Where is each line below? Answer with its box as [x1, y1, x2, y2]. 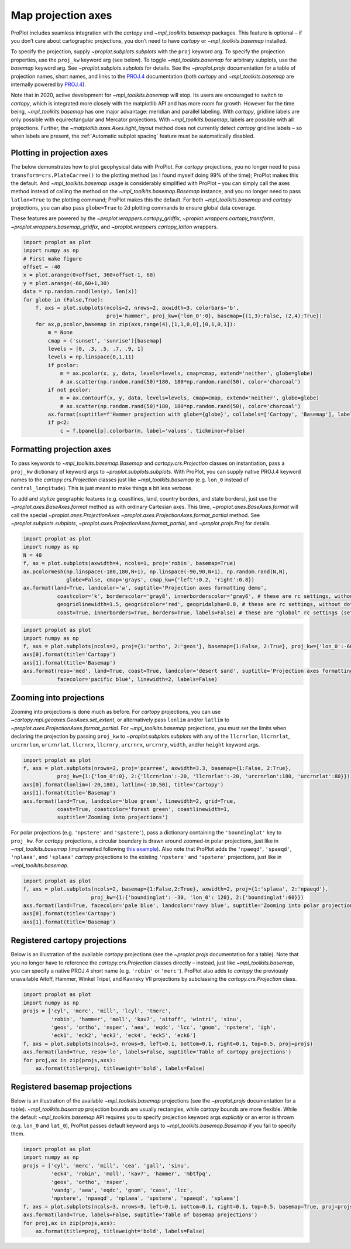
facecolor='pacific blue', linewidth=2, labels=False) [57, 676, 218, 682]
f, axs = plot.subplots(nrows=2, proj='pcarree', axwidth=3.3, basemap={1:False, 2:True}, [23, 765, 292, 771]
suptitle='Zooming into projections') [57, 814, 168, 821]
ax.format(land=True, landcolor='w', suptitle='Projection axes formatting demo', [23, 584, 267, 591]
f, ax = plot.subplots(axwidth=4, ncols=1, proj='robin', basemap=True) [23, 560, 236, 567]
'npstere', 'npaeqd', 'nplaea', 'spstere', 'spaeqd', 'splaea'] [50, 1195, 239, 1202]
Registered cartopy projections [11, 936, 127, 946]
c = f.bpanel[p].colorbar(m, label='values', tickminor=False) [60, 427, 246, 434]
